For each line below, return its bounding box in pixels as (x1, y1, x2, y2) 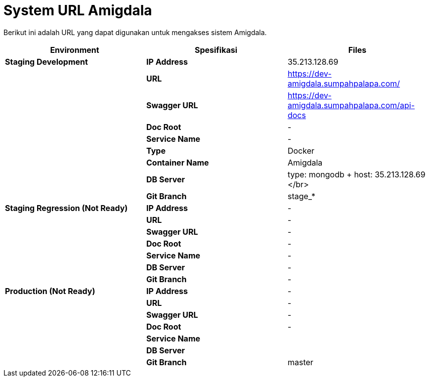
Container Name (146, 157, 209, 168)
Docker (287, 145, 315, 156)
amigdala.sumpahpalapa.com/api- (287, 100, 415, 110)
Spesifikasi (194, 44, 238, 55)
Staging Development (5, 56, 88, 67)
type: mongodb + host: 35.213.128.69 (287, 169, 426, 179)
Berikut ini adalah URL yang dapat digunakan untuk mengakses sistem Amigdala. (3, 28, 267, 37)
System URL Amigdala (3, 2, 152, 19)
